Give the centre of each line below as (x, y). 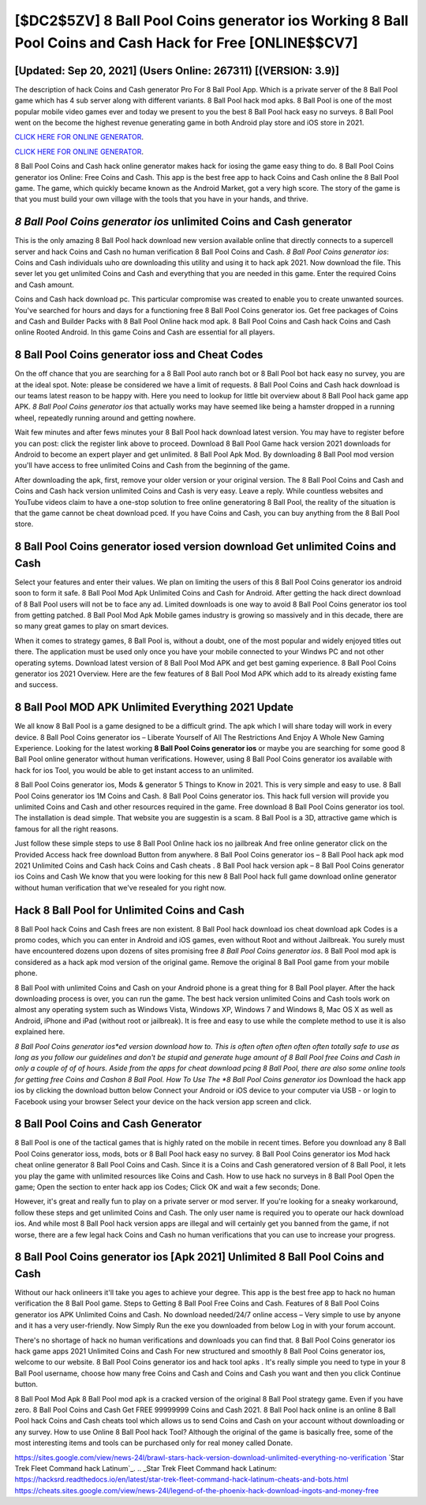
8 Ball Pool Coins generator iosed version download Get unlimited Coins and (206, 547)
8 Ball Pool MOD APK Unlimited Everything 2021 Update (154, 707)
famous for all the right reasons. (66, 829)
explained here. (40, 1032)
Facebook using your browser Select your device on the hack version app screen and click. (163, 1101)
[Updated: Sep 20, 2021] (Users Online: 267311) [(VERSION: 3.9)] (177, 71)
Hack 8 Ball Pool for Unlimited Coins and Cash (129, 910)
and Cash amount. (45, 285)
